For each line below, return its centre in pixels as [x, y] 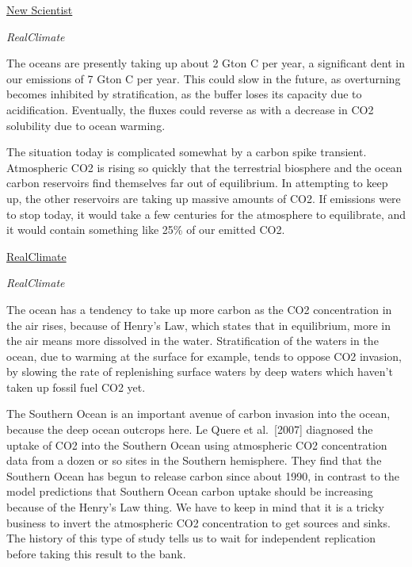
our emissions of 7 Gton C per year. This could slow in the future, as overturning [204, 78]
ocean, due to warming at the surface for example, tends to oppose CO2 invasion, [204, 356]
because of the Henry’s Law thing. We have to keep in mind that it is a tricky [195, 507]
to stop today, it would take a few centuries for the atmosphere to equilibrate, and [206, 214]
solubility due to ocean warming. [86, 125]
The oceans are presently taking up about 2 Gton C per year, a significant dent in [206, 63]
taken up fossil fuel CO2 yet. [76, 387]
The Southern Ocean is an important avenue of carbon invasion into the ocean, [198, 414]
